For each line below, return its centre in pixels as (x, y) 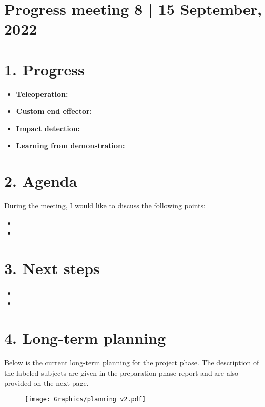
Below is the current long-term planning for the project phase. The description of (132, 363)
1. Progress (44, 69)
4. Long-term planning (85, 338)
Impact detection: (48, 128)
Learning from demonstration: (70, 146)
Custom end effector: (54, 111)
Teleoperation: (42, 94)
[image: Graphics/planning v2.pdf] (85, 400)
